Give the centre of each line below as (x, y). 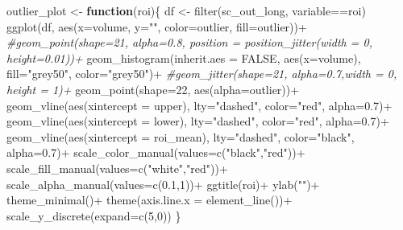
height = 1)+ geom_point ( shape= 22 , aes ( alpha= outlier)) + (153, 89)
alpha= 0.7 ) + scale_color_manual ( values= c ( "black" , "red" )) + (156, 152)
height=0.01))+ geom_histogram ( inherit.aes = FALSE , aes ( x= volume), (184, 57)
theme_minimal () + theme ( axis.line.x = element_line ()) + (150, 200)
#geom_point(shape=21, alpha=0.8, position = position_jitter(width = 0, (189, 42)
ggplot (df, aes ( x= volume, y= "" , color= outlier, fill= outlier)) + (157, 26)
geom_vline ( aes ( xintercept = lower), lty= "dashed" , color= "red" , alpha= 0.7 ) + (198, 121)
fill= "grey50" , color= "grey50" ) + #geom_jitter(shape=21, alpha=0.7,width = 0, (202, 74)
